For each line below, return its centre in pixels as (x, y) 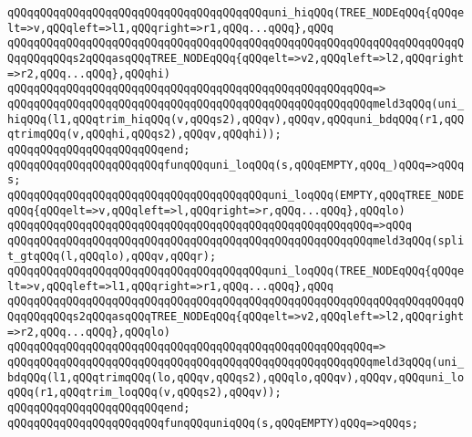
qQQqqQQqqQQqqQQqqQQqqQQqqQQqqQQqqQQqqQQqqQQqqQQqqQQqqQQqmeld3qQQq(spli (236, 240)
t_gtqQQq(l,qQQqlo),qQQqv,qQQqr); (112, 256)
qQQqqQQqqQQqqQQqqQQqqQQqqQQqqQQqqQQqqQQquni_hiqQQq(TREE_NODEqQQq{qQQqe (236, 13)
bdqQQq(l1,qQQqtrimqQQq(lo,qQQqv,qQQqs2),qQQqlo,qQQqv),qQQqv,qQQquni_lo (236, 377)
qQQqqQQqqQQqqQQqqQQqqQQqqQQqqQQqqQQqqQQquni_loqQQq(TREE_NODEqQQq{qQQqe (236, 271)
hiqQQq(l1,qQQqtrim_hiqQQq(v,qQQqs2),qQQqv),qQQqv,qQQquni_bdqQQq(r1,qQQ (236, 119)
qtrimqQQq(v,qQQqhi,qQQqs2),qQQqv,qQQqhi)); (144, 135)
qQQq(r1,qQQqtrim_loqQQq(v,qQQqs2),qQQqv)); (144, 393)
